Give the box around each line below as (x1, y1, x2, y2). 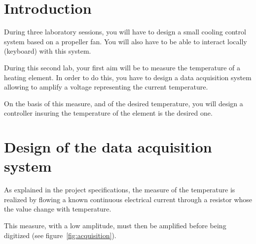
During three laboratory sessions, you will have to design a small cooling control (4, 27, 246, 37)
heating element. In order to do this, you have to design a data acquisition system (4, 72, 252, 82)
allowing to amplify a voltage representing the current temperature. (4, 82, 208, 92)
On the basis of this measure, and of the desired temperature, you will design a (4, 98, 243, 108)
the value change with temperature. (4, 204, 111, 214)
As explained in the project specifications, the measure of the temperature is (4, 184, 235, 195)
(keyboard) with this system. (4, 46, 91, 56)
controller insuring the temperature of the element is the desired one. (4, 108, 213, 118)
